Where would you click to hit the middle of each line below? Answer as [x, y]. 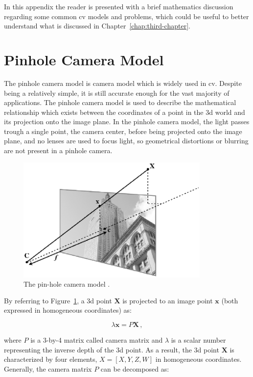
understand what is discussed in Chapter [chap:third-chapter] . [97, 26]
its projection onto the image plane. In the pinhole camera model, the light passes [127, 121]
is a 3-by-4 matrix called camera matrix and [97, 340]
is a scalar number [198, 340]
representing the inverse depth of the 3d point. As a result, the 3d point [112, 349]
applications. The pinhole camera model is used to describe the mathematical [120, 102]
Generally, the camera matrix [48, 368]
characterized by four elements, [51, 359]
